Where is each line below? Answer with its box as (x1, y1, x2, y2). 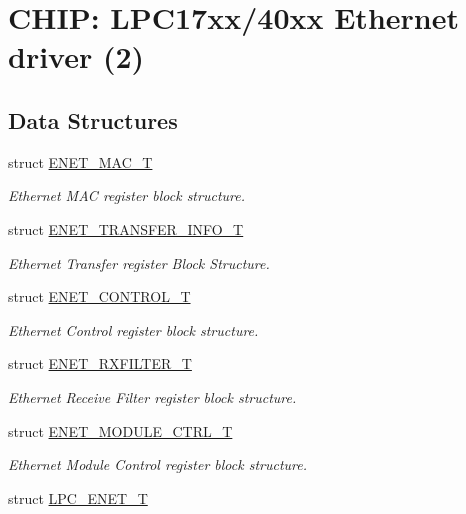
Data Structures (8, 104, 178, 135)
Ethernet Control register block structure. (8, 319, 259, 340)
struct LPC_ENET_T (8, 487, 148, 508)
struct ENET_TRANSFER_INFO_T (8, 218, 244, 239)
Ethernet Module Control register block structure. (8, 454, 308, 475)
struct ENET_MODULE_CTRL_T (8, 420, 233, 441)
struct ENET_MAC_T (8, 151, 153, 172)
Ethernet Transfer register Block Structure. (8, 252, 270, 273)
